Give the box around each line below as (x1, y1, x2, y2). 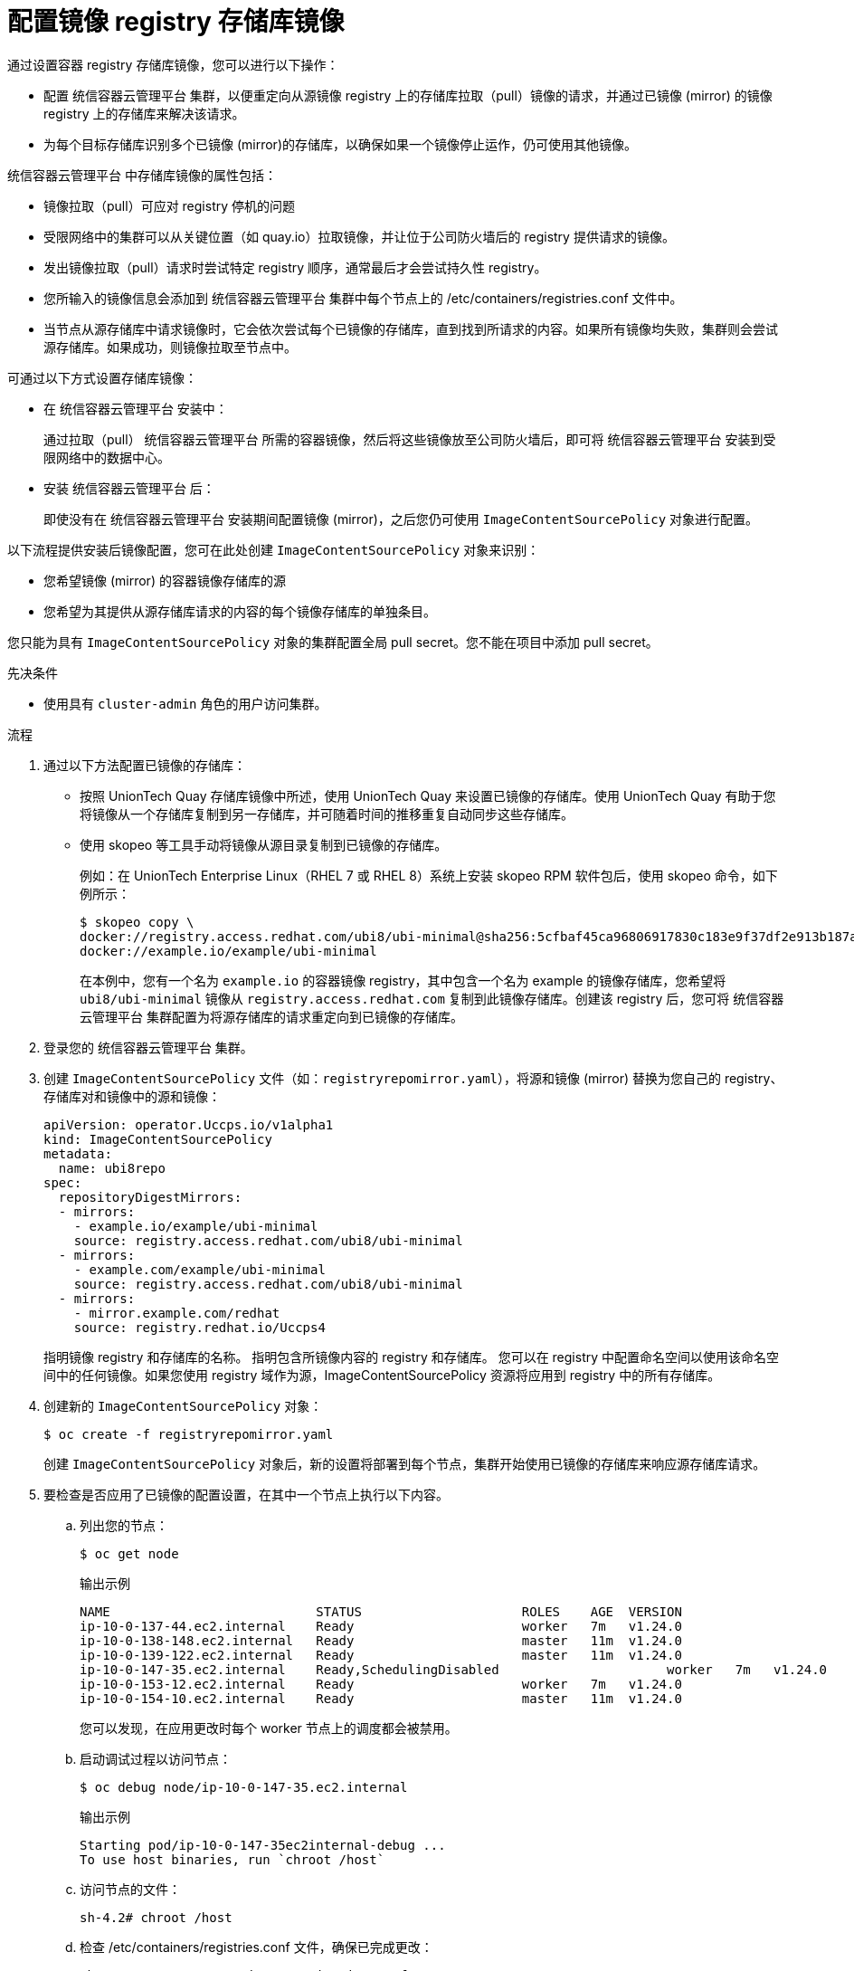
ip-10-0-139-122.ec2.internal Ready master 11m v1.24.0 (80, 1647, 682, 1662)
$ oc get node (80, 1546, 179, 1561)
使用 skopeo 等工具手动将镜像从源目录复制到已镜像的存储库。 (80, 836, 448, 852)
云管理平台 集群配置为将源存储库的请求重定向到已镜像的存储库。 (80, 1008, 463, 1024)
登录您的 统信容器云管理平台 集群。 (43, 1039, 253, 1055)
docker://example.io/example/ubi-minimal (80, 943, 377, 958)
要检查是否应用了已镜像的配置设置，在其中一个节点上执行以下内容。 (43, 1486, 449, 1502)
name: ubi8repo (58, 1160, 166, 1176)
